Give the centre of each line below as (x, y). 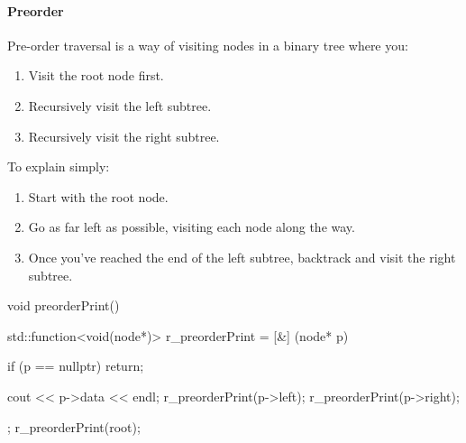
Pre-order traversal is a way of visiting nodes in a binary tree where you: (208, 45)
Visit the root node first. (96, 75)
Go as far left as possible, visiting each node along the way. (192, 227)
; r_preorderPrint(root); (74, 426)
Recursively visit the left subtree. (120, 105)
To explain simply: (59, 166)
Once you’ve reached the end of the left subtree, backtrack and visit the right (242, 257)
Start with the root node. (98, 196)
